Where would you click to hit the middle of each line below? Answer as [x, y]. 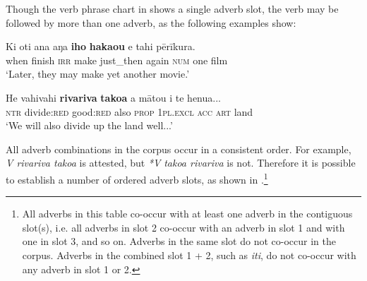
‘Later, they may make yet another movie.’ [98, 74]
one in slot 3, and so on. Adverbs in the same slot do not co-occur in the [179, 241]
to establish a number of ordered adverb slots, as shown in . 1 [137, 178]
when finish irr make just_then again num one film [117, 60]
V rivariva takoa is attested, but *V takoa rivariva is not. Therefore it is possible [181, 163]
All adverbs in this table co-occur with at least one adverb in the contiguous [187, 214]
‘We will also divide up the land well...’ [89, 125]
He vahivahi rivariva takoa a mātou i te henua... [113, 97]
